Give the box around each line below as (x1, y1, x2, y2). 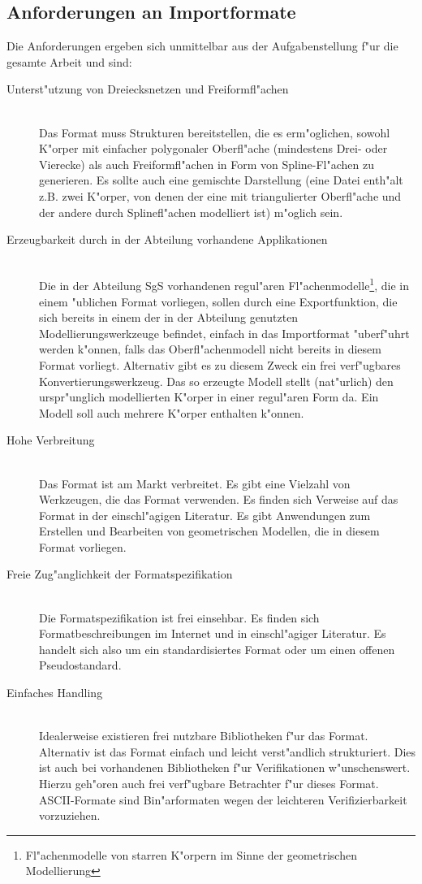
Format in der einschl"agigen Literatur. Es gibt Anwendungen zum (39, 506, 371, 523)
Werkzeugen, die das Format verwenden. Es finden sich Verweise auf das (39, 491, 398, 508)
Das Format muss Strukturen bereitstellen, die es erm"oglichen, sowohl (39, 123, 390, 141)
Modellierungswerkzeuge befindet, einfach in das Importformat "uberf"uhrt (39, 324, 410, 341)
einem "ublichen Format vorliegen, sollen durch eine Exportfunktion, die (39, 292, 398, 310)
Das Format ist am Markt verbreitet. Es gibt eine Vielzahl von (39, 474, 351, 492)
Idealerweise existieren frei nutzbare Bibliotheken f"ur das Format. (39, 727, 368, 744)
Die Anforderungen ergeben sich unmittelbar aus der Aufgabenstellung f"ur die (6, 37, 398, 54)
